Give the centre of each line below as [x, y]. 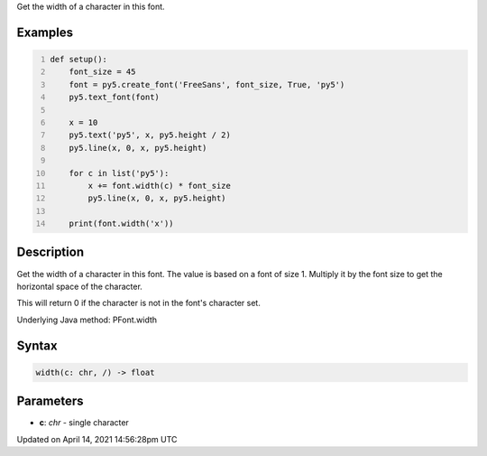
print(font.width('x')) [122, 224]
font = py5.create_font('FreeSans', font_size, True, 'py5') [207, 84]
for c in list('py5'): [119, 173]
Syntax [37, 345]
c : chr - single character [84, 423]
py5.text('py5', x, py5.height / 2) [150, 135]
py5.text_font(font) [114, 98]
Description [51, 252]
